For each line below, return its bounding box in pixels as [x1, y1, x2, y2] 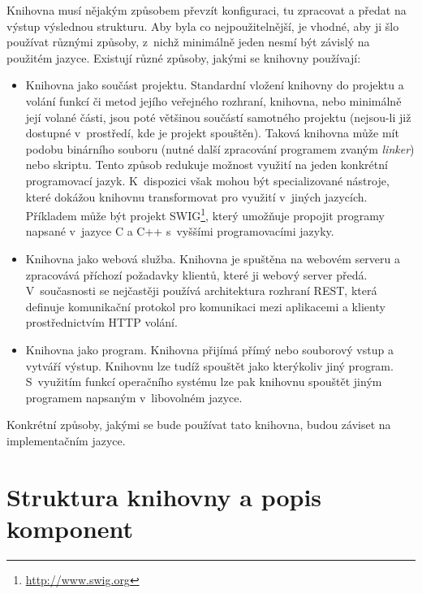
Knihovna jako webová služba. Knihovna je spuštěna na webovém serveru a [25, 249, 401, 267]
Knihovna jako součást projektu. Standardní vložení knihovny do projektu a [25, 76, 404, 93]
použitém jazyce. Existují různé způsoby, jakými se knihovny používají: [6, 49, 361, 66]
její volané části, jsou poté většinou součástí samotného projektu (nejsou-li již [25, 108, 411, 125]
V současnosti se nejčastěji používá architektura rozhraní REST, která [25, 282, 377, 299]
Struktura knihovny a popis [6, 479, 322, 513]
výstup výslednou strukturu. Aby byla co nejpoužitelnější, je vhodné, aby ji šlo [6, 17, 399, 34]
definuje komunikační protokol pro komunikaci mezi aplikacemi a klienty [25, 297, 385, 314]
